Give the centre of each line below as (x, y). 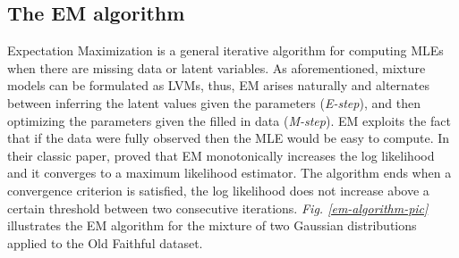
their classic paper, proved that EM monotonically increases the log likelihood (221, 155)
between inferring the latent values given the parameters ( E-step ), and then (214, 102)
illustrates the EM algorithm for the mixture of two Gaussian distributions (212, 225)
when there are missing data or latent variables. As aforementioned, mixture (217, 67)
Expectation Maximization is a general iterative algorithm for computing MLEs (225, 50)
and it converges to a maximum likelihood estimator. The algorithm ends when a (229, 173)
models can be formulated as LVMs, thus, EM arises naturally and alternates (219, 85)
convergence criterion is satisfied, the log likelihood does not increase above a (218, 190)
